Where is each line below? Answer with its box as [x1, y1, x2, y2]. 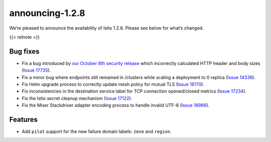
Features [9, 115, 38, 123]
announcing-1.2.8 [9, 7, 85, 18]
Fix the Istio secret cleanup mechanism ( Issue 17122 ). [22, 95, 132, 101]
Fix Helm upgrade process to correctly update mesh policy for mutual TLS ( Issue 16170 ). [22, 81, 204, 87]
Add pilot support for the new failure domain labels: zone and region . [22, 128, 172, 134]
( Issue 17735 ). [22, 67, 51, 73]
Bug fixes [9, 47, 40, 55]
